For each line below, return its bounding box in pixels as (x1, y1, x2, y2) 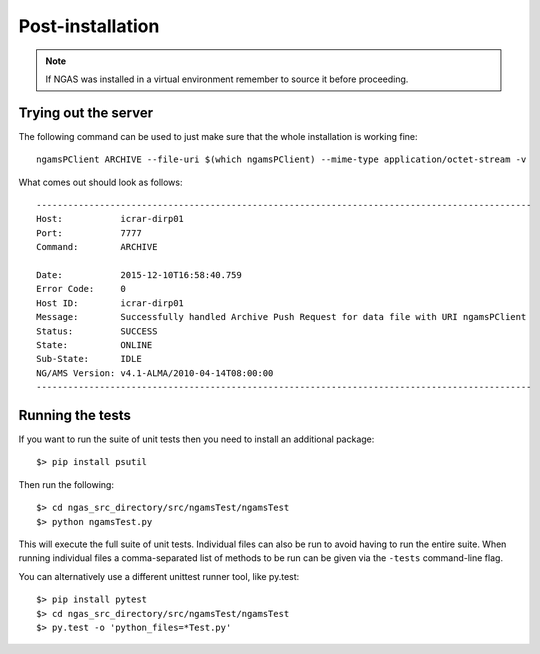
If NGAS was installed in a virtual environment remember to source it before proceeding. (45, 73, 409, 85)
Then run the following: (18, 478, 115, 490)
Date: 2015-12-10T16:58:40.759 (36, 269, 242, 280)
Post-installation (18, 15, 160, 37)
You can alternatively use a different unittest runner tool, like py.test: (18, 570, 300, 582)
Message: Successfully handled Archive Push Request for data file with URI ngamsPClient (36, 311, 527, 323)
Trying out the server (18, 104, 154, 121)
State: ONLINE (36, 339, 153, 350)
